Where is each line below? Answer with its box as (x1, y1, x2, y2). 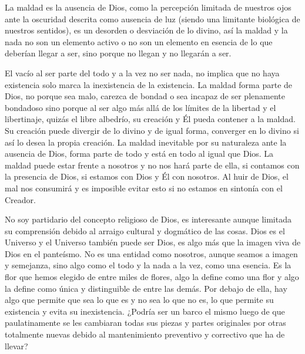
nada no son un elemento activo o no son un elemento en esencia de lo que (5, 35, 273, 48)
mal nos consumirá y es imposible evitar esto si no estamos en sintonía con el (5, 181, 283, 194)
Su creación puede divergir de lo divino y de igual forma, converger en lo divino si (5, 124, 299, 136)
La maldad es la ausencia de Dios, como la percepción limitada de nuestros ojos (5, 1, 291, 13)
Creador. (5, 193, 36, 205)
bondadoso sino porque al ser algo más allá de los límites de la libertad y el (5, 101, 276, 113)
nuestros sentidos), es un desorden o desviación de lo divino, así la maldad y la (5, 24, 288, 36)
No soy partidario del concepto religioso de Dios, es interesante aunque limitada (5, 213, 291, 225)
